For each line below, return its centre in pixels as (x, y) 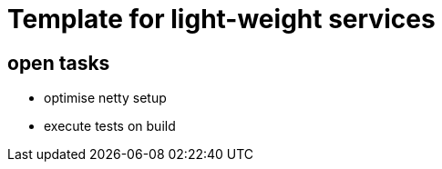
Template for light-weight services (221, 19)
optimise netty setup (105, 98)
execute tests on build (110, 126)
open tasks (59, 63)
